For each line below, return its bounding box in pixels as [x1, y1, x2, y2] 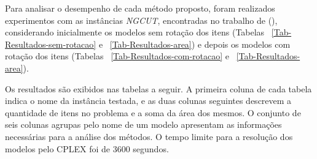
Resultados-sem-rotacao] [5, 37, 96, 50]
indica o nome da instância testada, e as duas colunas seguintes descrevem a [5, 94, 292, 107]
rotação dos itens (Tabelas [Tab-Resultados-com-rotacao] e [5, 50, 230, 62]
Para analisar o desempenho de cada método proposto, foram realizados [5, 2, 275, 14]
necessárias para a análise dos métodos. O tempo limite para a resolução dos [5, 130, 293, 142]
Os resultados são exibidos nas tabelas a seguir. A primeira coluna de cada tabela [5, 82, 312, 95]
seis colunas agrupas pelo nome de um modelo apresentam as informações [5, 118, 282, 131]
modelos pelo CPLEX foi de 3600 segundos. [5, 142, 169, 155]
